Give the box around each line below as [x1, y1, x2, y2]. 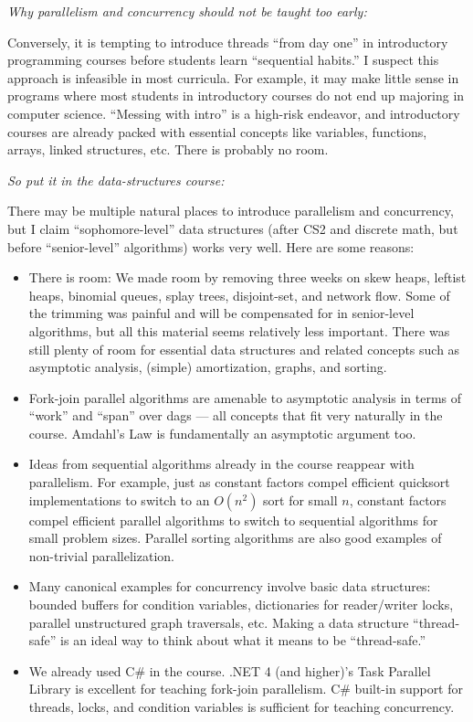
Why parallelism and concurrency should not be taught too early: [7, 2, 367, 20]
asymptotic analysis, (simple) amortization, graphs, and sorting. [28, 357, 387, 377]
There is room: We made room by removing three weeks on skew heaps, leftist [28, 268, 467, 287]
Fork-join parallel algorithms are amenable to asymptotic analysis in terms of [28, 388, 462, 407]
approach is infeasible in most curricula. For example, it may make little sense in [7, 68, 459, 87]
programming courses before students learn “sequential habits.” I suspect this [7, 50, 439, 69]
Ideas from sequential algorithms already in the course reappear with [28, 454, 415, 473]
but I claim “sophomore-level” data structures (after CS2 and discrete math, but [7, 218, 458, 238]
